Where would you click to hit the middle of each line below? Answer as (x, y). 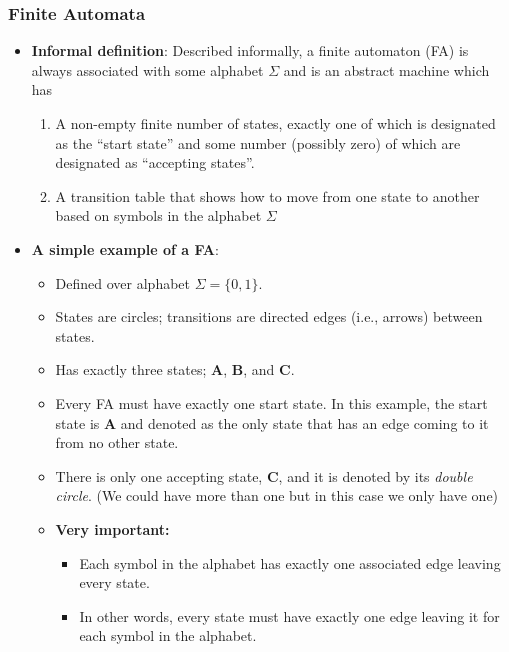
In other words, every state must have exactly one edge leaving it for (289, 615)
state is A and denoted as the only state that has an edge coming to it (272, 422)
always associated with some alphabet (147, 69)
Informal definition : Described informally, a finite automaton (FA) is (250, 50)
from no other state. (117, 442)
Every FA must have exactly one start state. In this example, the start (271, 402)
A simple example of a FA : (125, 248)
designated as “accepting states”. (155, 162)
